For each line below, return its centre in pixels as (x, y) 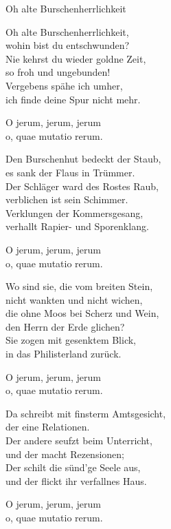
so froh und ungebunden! (58, 72)
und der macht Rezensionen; (65, 454)
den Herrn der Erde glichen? (65, 326)
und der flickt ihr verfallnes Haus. (76, 480)
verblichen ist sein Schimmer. (67, 199)
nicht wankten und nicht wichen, (74, 299)
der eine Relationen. (48, 427)
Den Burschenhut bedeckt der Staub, (83, 159)
